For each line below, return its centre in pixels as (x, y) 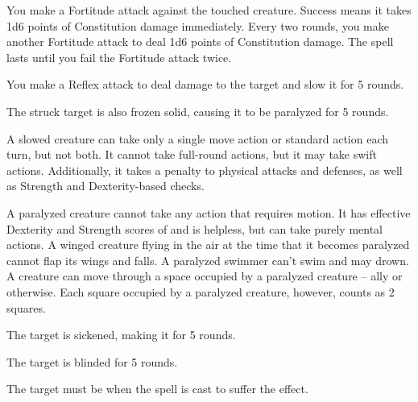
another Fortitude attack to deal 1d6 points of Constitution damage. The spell (200, 41)
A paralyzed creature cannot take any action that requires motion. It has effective (209, 212)
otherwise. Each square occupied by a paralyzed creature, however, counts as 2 (201, 291)
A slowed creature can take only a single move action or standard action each (197, 138)
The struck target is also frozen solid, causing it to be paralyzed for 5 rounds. (198, 111)
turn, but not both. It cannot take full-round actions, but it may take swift (192, 154)
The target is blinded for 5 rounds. (92, 361)
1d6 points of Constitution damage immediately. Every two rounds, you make (198, 25)
